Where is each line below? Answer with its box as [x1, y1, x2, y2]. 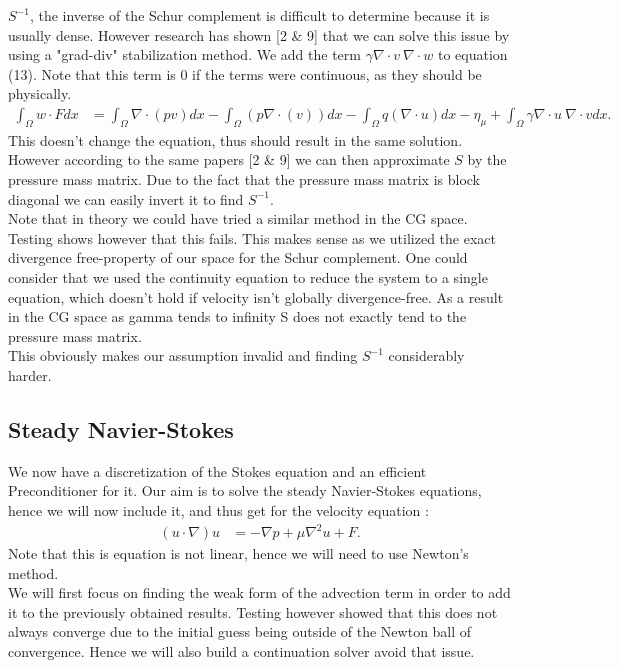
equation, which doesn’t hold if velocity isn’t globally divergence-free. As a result [8, 286, 504, 307]
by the [467, 149, 507, 170]
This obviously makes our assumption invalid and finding [8, 345, 358, 366]
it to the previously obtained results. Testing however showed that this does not [8, 601, 498, 622]
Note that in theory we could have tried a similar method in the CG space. [8, 208, 468, 229]
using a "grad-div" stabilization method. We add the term [8, 44, 361, 65]
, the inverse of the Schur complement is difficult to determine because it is [29, 5, 490, 25]
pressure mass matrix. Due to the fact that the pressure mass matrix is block [8, 168, 481, 189]
